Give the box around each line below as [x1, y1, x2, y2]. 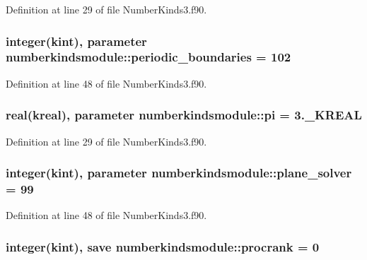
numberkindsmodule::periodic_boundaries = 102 [6, 48, 291, 66]
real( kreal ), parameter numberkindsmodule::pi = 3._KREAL [6, 106, 362, 124]
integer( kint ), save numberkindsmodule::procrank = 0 [6, 237, 320, 255]
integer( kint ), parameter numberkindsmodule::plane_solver [6, 164, 352, 182]
